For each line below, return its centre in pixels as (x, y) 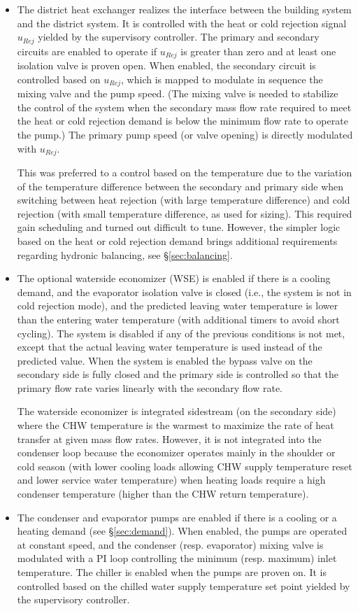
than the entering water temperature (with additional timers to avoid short (178, 319)
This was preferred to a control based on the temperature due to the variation (185, 172)
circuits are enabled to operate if (87, 51)
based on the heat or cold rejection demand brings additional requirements (177, 240)
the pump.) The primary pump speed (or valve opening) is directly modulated (185, 134)
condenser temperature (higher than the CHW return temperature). (163, 494)
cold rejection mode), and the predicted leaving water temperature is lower (178, 305)
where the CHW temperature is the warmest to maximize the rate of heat (176, 425)
